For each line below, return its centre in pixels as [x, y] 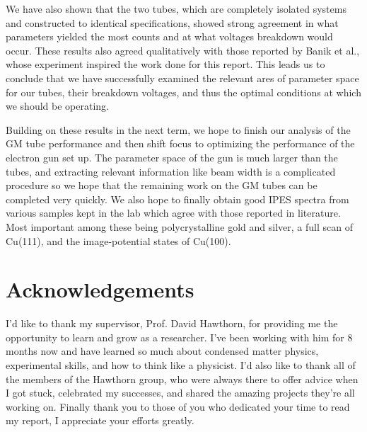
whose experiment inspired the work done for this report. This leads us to [165, 64]
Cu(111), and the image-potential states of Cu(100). [118, 240]
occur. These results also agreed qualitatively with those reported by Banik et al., [183, 50]
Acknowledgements [100, 289]
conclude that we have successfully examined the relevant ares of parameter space [182, 78]
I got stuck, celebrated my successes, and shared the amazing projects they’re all [180, 393]
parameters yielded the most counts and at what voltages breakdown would [169, 36]
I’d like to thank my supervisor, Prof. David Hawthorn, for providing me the [172, 323]
